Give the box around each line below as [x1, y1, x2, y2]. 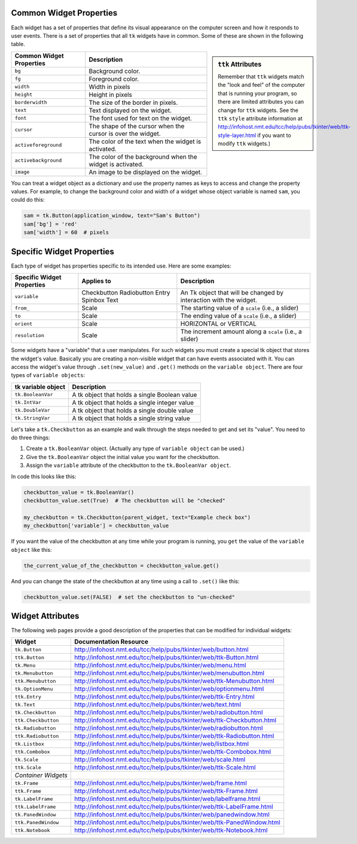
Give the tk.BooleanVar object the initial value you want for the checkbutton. [26, 453, 220, 460]
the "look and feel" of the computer [218, 81, 305, 89]
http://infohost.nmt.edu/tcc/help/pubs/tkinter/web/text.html [74, 700, 242, 709]
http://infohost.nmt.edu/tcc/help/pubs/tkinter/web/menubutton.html [74, 669, 265, 678]
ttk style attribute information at [218, 114, 303, 122]
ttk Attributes [218, 60, 262, 68]
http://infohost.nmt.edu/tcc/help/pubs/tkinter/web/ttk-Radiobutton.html [74, 732, 274, 740]
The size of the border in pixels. [89, 98, 178, 107]
